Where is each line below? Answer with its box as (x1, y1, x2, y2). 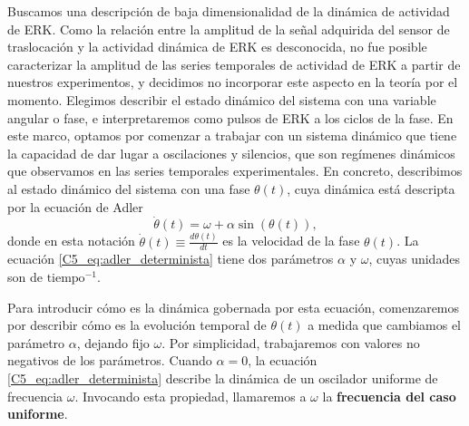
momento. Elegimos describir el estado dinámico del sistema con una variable (7, 90, 436, 109)
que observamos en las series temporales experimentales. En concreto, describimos (7, 161, 463, 180)
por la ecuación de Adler (7, 197, 143, 216)
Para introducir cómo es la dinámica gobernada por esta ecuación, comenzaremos (7, 297, 460, 316)
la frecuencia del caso (322, 386, 456, 405)
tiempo (46, 272, 85, 286)
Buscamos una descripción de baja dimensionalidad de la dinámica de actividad (7, 2, 450, 20)
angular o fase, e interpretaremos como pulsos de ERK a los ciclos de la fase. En (7, 108, 454, 127)
